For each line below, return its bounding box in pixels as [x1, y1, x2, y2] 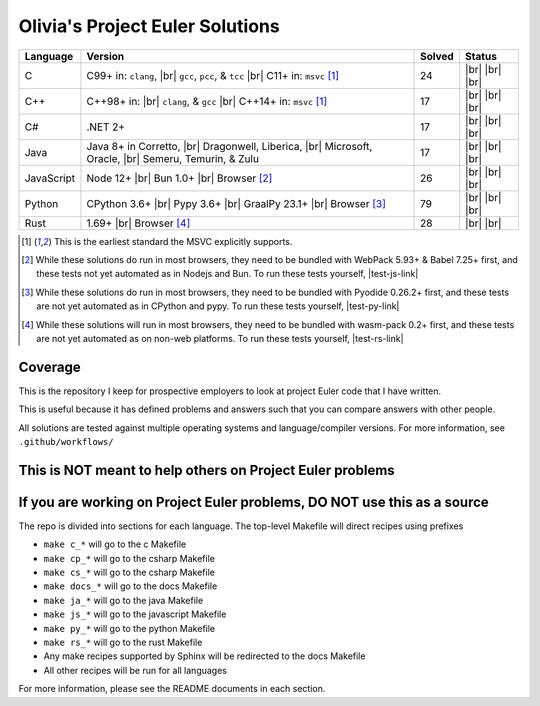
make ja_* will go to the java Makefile [43, 594, 204, 606]
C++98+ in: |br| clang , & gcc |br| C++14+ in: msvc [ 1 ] [86, 94, 328, 108]
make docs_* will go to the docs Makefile [43, 580, 218, 592]
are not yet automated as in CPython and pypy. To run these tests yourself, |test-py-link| [36, 300, 400, 312]
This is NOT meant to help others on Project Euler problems [18, 461, 395, 479]
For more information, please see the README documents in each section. [18, 683, 326, 695]
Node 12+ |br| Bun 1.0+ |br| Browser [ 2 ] [86, 171, 273, 185]
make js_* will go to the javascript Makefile [43, 608, 227, 620]
